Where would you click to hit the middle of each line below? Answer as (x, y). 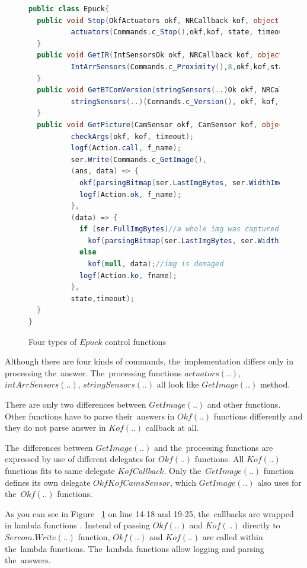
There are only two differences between (76, 404)
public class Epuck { (69, 9)
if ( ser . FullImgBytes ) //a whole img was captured (179, 229)
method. (275, 384)
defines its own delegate (48, 482)
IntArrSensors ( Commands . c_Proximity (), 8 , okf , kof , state (181, 67)
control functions (136, 341)
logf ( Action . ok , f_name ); (130, 194)
